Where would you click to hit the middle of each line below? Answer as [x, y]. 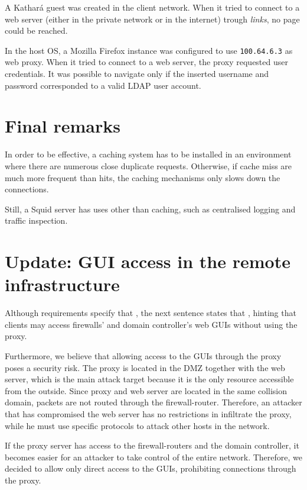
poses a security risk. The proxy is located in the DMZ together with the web [145, 367]
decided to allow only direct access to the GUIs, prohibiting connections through [151, 468]
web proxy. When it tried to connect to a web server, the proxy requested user [146, 62]
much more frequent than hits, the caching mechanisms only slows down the [143, 177]
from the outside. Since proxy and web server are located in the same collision [146, 390]
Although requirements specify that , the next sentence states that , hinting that [151, 313]
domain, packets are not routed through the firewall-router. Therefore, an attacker [153, 402]
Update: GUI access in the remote [148, 261]
